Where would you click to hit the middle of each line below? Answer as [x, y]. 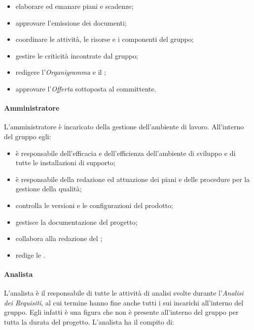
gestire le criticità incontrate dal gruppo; [77, 55]
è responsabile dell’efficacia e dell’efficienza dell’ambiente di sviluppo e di [126, 153]
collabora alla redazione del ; [59, 238]
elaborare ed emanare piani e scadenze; [74, 6]
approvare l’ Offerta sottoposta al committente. [86, 88]
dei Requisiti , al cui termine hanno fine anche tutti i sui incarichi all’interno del [124, 302]
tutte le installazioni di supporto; [65, 163]
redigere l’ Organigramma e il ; [61, 72]
